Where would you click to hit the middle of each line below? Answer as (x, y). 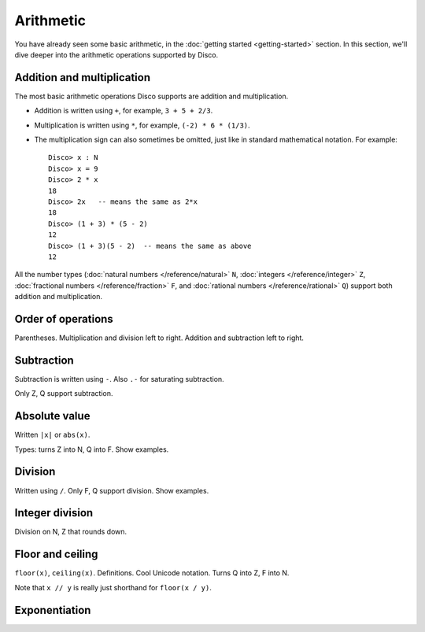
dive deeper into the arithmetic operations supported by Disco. (116, 54)
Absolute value (52, 416)
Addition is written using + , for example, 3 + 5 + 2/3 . (124, 111)
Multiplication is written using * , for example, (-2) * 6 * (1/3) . (142, 125)
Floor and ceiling (56, 554)
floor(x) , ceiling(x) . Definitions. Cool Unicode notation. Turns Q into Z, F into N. (152, 573)
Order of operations (64, 319)
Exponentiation (53, 610)
